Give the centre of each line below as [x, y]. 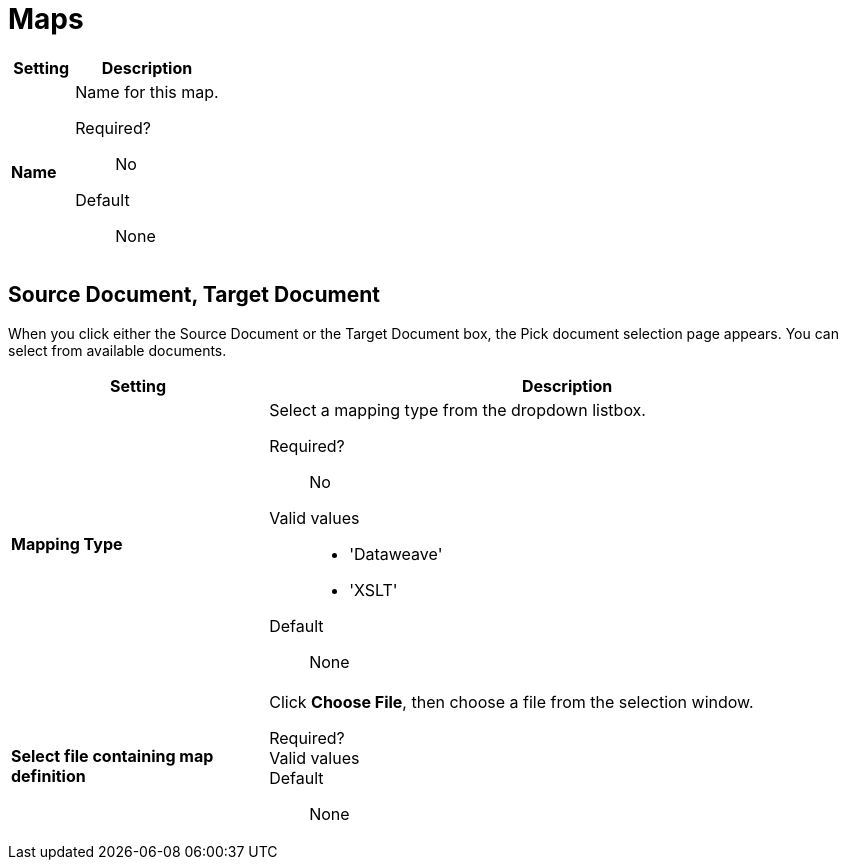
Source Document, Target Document [194, 295]
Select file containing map [112, 755]
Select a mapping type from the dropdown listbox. [457, 409]
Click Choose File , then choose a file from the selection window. [511, 701]
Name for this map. [147, 91]
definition [48, 775]
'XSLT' [373, 589]
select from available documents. [117, 350]
